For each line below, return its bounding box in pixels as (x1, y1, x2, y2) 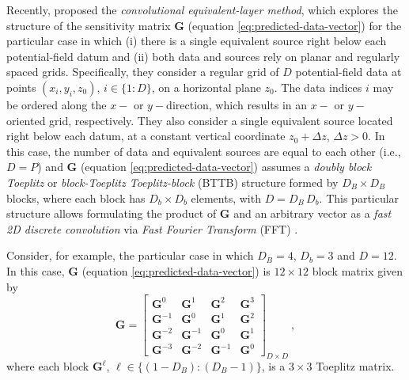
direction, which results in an (166, 96, 308, 112)
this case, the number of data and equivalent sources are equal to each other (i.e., (6, 142, 401, 159)
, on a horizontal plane (151, 78, 261, 95)
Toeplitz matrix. (316, 358, 395, 374)
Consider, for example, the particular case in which (6, 247, 254, 264)
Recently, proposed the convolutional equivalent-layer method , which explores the (6, 2, 398, 17)
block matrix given (312, 262, 403, 279)
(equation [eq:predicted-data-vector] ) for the (187, 17, 402, 33)
